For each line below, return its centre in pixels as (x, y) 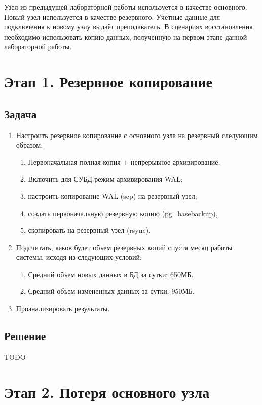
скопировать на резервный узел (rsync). (89, 230)
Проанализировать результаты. (63, 308)
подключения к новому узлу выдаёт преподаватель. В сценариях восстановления (128, 27)
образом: (29, 145)
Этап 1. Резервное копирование (108, 81)
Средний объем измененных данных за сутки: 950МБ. (111, 291)
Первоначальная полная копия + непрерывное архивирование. (124, 162)
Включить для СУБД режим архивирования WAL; (105, 179)
